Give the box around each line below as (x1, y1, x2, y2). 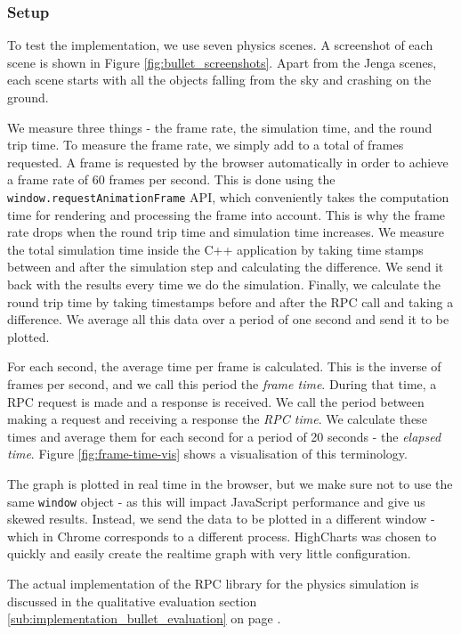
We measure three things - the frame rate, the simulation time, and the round (7, 118, 433, 136)
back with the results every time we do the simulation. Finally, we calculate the (7, 275, 441, 293)
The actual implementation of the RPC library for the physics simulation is (7, 573, 419, 592)
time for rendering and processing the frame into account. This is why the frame (7, 205, 446, 224)
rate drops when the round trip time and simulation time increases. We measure (7, 223, 444, 241)
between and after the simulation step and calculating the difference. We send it (7, 257, 444, 276)
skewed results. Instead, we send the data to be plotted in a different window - (7, 509, 435, 528)
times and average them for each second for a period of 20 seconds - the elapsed (7, 427, 441, 445)
